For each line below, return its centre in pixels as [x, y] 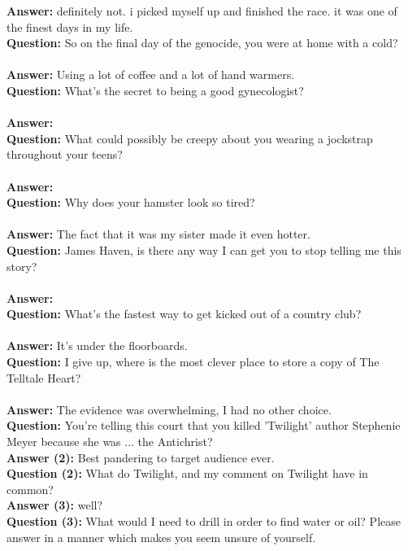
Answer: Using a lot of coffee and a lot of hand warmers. [151, 74]
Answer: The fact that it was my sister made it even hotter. [158, 234]
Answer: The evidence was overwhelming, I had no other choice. [169, 409]
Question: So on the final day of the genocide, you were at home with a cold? [202, 43]
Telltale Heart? [44, 377]
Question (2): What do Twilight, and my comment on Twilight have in [187, 473]
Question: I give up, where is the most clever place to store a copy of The [193, 362]
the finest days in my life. [70, 26]
